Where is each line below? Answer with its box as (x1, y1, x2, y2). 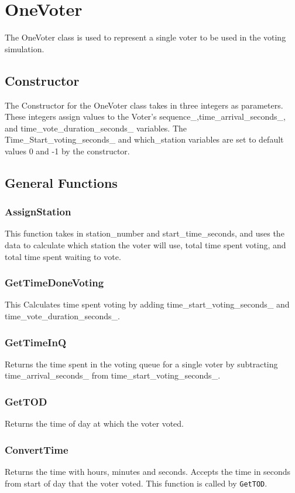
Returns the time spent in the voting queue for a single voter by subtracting (5, 357, 278, 370)
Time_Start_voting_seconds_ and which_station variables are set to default (5, 133, 284, 146)
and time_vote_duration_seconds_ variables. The (5, 121, 187, 134)
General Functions (5, 173, 118, 191)
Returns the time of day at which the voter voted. (5, 417, 184, 430)
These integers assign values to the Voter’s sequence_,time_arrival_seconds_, (5, 110, 286, 123)
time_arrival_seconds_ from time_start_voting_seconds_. (5, 369, 221, 381)
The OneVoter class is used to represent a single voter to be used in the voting (5, 31, 286, 43)
